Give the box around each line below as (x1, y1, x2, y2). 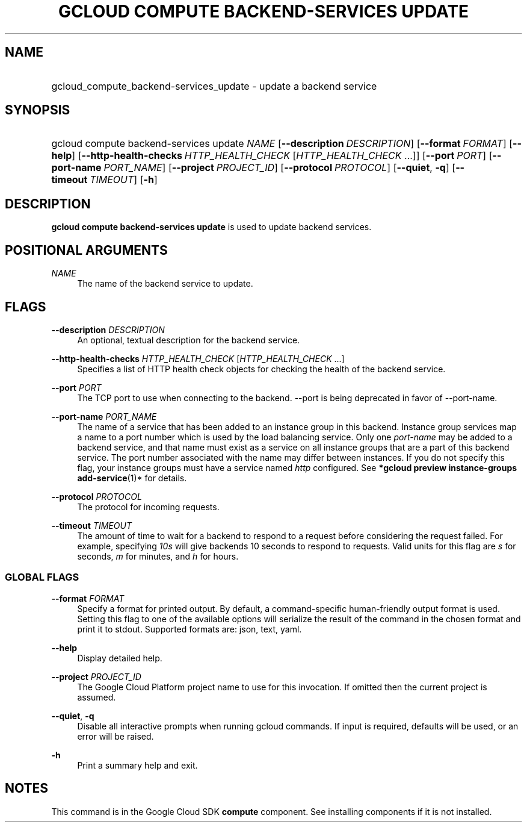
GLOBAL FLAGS (5, 571, 79, 584)
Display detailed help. (77, 652, 162, 663)
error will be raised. (77, 731, 154, 741)
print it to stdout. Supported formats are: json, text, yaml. (77, 623, 302, 634)
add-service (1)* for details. (77, 472, 187, 483)
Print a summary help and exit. (77, 760, 198, 770)
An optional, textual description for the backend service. (77, 334, 300, 345)
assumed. (77, 691, 116, 702)
